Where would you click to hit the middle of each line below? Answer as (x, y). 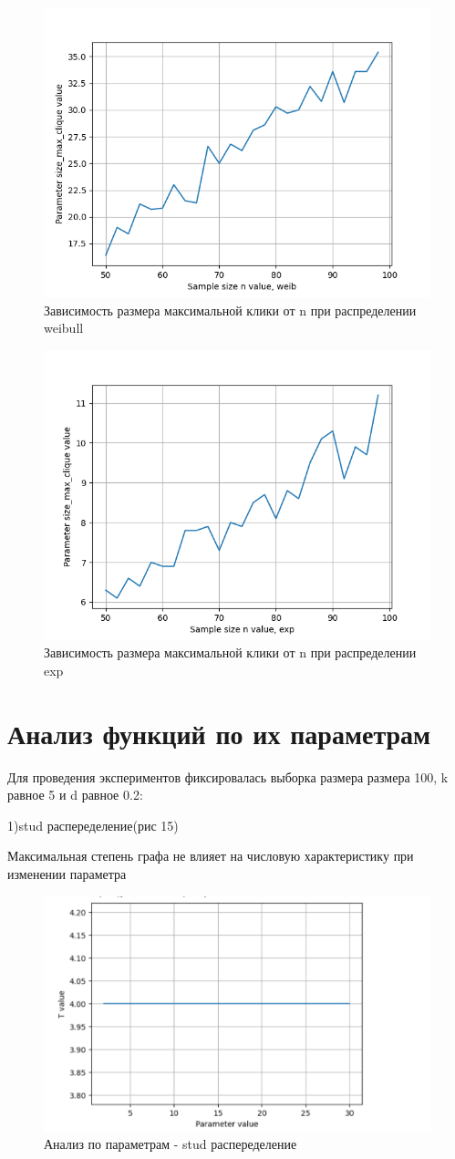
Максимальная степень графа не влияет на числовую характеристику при (211, 856)
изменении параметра (67, 874)
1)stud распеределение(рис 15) (93, 825)
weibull (64, 328)
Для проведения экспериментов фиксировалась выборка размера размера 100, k (228, 776)
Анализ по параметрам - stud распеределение (171, 1143)
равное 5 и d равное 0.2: (75, 795)
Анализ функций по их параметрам (219, 733)
